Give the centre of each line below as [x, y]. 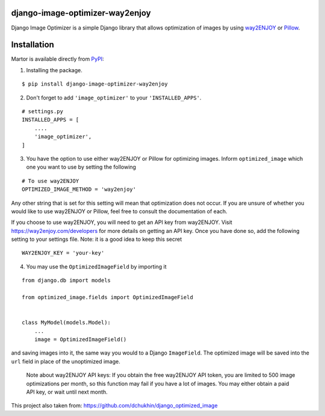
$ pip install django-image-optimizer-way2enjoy [95, 84]
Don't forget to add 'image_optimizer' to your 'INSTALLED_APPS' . [114, 98]
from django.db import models [67, 281]
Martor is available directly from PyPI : [58, 59]
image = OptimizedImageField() [80, 339]
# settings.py [42, 111]
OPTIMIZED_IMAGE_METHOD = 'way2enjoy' [79, 189]
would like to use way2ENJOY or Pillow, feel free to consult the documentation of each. [119, 211]
